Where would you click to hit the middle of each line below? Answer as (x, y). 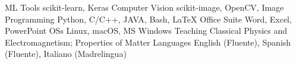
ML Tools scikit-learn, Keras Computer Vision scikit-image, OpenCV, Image (144, 7)
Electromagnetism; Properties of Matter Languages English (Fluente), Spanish (148, 42)
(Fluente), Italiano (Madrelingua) (66, 54)
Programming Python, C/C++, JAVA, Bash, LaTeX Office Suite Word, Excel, (148, 19)
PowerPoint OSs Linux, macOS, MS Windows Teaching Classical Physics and (146, 31)
